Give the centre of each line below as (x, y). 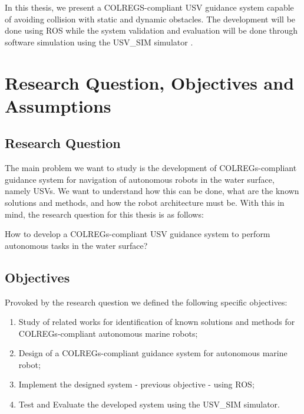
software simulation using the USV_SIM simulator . (99, 42)
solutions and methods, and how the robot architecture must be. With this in (145, 202)
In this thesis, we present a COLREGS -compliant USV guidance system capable (149, 7)
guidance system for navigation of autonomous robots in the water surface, (140, 179)
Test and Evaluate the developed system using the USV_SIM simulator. (149, 404)
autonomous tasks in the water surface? (76, 245)
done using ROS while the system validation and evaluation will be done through (151, 30)
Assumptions (58, 105)
